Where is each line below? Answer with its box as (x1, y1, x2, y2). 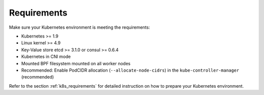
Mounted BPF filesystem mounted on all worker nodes (21, 60, 131, 66)
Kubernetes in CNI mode (21, 54, 71, 59)
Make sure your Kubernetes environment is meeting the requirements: (9, 24, 150, 30)
